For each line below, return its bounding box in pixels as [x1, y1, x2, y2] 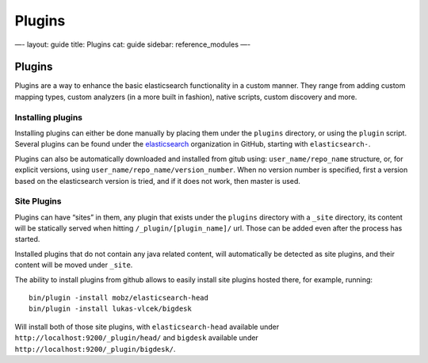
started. [14, 235, 40, 244]
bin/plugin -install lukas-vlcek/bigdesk [29, 304, 192, 313]
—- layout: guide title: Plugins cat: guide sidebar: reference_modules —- [14, 40, 251, 49]
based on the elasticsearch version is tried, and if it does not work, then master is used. [14, 176, 301, 185]
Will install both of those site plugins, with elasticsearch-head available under [14, 322, 280, 331]
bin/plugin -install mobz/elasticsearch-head [29, 293, 209, 303]
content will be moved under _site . [14, 260, 133, 269]
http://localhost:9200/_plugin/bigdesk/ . [14, 344, 176, 353]
